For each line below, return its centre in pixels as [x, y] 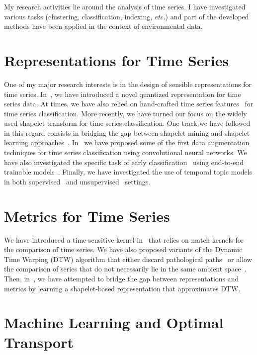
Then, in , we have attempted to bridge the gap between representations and [122, 278]
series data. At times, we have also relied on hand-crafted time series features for [129, 104]
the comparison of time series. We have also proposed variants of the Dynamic [123, 249]
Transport [39, 342]
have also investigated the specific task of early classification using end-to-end [124, 162]
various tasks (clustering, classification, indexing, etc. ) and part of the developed [127, 16]
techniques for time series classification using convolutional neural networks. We [126, 152]
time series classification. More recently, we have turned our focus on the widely [126, 113]
